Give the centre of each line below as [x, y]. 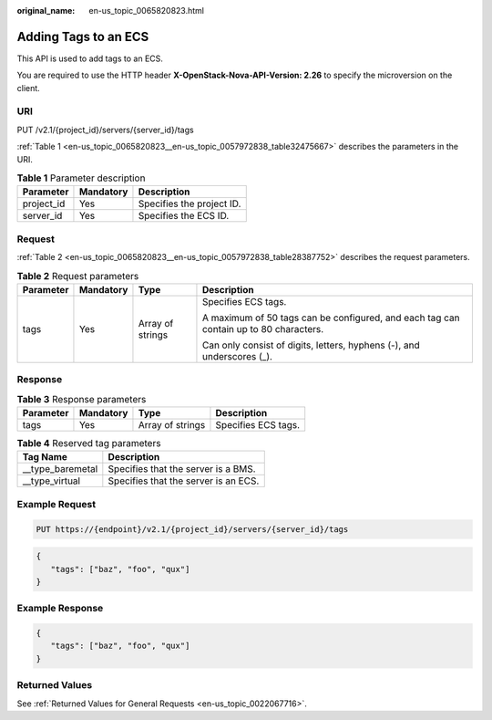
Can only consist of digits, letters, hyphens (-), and [311, 345]
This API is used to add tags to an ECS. [90, 58]
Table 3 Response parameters [82, 399]
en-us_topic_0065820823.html [147, 10]
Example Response [60, 609]
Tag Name [45, 457]
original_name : [46, 10]
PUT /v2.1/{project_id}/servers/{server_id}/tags [106, 130]
